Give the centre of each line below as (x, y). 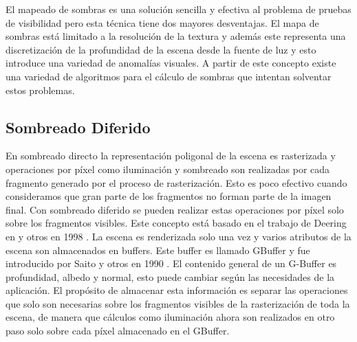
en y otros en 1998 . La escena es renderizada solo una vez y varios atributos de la (178, 236)
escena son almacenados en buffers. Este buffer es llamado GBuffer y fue (158, 250)
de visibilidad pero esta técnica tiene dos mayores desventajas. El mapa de (162, 22)
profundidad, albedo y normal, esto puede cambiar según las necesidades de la (170, 276)
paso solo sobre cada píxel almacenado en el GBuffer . (118, 331)
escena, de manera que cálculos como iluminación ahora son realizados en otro (170, 317)
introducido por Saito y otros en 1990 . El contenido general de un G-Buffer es (171, 263)
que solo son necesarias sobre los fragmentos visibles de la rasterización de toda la (178, 303)
